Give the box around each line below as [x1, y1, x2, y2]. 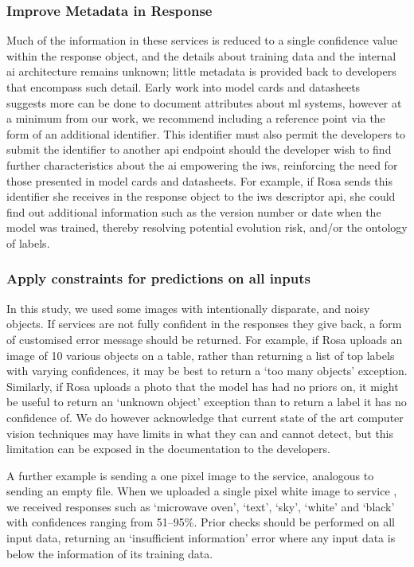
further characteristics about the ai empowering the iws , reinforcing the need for [6, 156, 398, 173]
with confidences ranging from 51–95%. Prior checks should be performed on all [6, 514, 395, 530]
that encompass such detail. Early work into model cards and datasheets [6, 79, 361, 95]
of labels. [6, 234, 50, 251]
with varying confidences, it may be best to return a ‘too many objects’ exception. [6, 362, 408, 379]
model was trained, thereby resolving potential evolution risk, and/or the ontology [6, 219, 408, 236]
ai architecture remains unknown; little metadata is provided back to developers [6, 63, 396, 80]
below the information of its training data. [6, 545, 213, 561]
